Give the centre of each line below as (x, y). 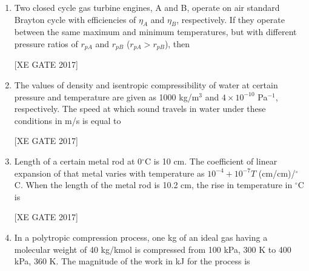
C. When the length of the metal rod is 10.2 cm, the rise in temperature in (153, 185)
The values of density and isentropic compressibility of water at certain (146, 85)
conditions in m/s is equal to (68, 120)
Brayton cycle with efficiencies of (75, 19)
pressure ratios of (46, 43)
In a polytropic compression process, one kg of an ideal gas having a (141, 237)
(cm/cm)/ (277, 173)
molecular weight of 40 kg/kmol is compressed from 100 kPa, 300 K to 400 (153, 249)
